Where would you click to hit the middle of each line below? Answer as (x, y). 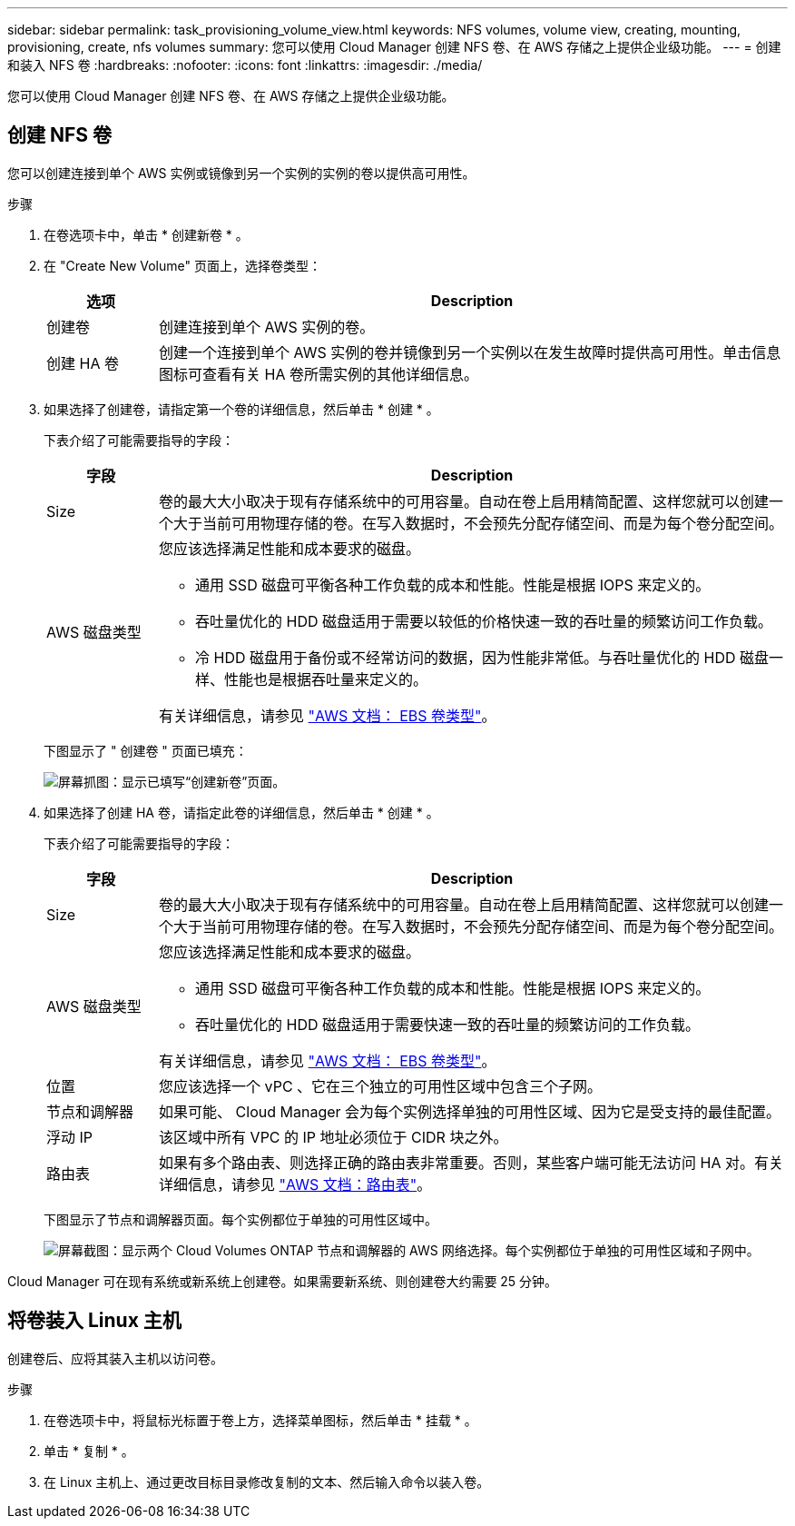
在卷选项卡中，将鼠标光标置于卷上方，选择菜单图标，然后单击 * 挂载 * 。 (260, 1420)
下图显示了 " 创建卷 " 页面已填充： (146, 750)
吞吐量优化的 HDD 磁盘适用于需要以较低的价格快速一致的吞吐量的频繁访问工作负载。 (484, 621)
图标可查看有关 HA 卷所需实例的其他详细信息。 (319, 374)
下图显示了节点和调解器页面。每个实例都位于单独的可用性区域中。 (240, 1219)
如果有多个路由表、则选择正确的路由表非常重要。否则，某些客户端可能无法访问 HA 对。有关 (471, 1162)
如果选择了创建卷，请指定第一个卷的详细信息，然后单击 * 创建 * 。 (241, 409)
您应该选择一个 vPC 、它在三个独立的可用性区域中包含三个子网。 (381, 1086)
